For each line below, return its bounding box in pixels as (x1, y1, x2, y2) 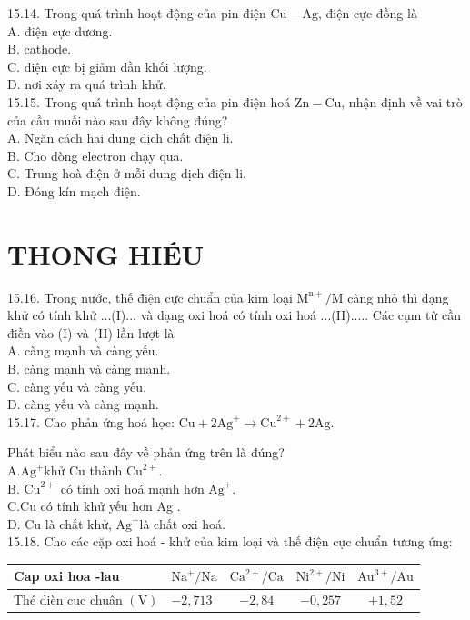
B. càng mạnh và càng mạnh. (7, 359, 171, 378)
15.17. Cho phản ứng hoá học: (7, 412, 175, 431)
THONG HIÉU (7, 235, 205, 272)
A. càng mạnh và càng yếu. (7, 341, 159, 360)
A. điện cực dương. (7, 21, 113, 40)
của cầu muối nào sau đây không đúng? (7, 110, 228, 129)
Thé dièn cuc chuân (14, 590, 123, 609)
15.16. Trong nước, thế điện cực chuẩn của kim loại (7, 287, 293, 306)
